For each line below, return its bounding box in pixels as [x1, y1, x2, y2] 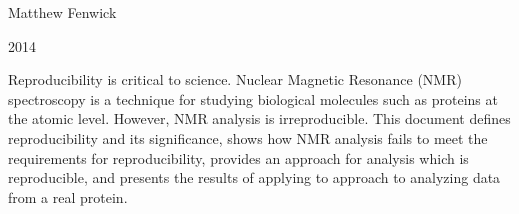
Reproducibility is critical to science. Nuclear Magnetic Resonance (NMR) [8, 69, 462, 90]
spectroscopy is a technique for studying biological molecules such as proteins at [8, 88, 498, 109]
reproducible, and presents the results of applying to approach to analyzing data [8, 167, 501, 188]
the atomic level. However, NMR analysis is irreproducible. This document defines [8, 108, 511, 129]
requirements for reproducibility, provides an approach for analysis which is [8, 147, 469, 168]
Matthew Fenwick [8, 2, 117, 22]
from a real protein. [8, 186, 128, 207]
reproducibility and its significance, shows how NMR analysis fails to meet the [8, 127, 488, 148]
